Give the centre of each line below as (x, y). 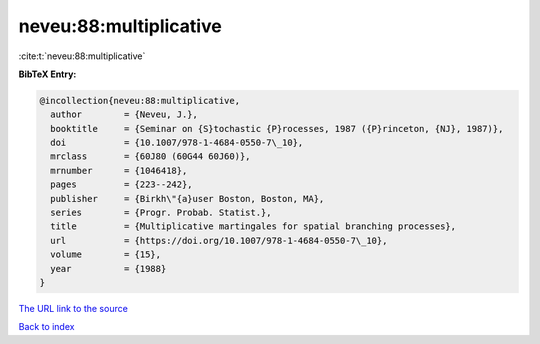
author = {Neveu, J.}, (124, 114)
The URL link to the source (73, 308)
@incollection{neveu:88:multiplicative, (139, 100)
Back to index (46, 327)
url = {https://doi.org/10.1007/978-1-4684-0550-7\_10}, (219, 240)
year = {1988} (108, 268)
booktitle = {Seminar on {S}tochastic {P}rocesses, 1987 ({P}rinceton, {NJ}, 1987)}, (277, 128)
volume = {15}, (106, 254)
